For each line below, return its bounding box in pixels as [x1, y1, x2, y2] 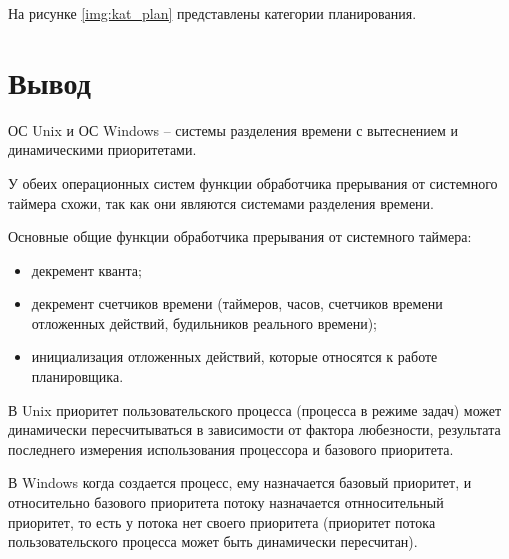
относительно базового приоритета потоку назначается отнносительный [8, 492, 444, 513]
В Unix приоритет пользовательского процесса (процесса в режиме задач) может [8, 399, 502, 420]
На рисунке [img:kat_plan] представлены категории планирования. [8, 3, 417, 23]
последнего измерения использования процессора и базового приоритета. [8, 438, 454, 459]
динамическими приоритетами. [8, 139, 197, 160]
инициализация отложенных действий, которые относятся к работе [31, 346, 438, 367]
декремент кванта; [31, 259, 142, 280]
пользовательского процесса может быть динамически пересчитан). [8, 531, 418, 552]
